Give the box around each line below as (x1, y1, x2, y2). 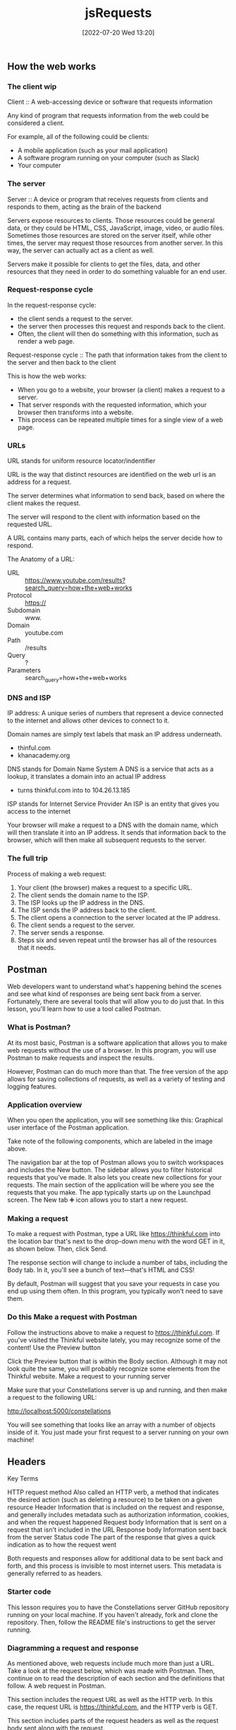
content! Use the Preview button (7, 1343, 101, 1352)
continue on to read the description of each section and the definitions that (7, 1674, 225, 1682)
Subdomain (7, 606, 41, 615)
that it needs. (17, 943, 56, 952)
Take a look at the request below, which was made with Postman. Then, (7, 1667, 215, 1675)
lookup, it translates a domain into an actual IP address (7, 773, 166, 781)
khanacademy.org (17, 751, 70, 760)
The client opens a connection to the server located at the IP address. (17, 913, 221, 921)
